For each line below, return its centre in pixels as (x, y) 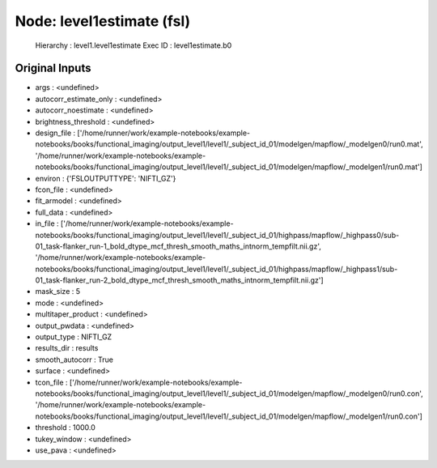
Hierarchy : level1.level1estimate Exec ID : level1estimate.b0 (134, 45)
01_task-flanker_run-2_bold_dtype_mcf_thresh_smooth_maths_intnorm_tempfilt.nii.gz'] (179, 280)
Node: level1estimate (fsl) (103, 21)
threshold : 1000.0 (66, 428)
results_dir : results (67, 348)
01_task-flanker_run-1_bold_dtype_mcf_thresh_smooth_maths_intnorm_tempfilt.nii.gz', (178, 246)
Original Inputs (53, 68)
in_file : (47, 223)
